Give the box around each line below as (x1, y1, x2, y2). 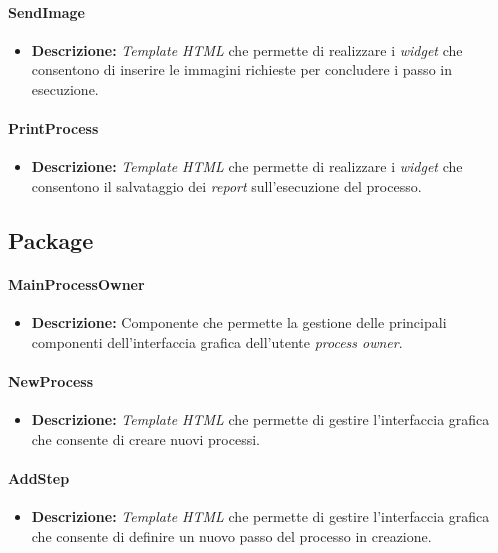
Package (8, 224, 94, 255)
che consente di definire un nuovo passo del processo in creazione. (31, 525, 432, 546)
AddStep (8, 467, 70, 488)
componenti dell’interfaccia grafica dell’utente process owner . (31, 331, 403, 352)
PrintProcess (8, 118, 99, 139)
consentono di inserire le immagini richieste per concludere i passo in (31, 59, 452, 80)
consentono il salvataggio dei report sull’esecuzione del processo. (31, 175, 422, 196)
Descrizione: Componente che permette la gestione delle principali (31, 312, 447, 333)
